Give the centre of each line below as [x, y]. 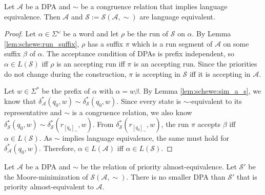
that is [247, 176]
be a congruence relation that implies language [154, 6]
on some [236, 43]
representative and [33, 112]
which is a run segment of [172, 43]
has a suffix [105, 43]
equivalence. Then [32, 16]
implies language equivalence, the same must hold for [146, 138]
